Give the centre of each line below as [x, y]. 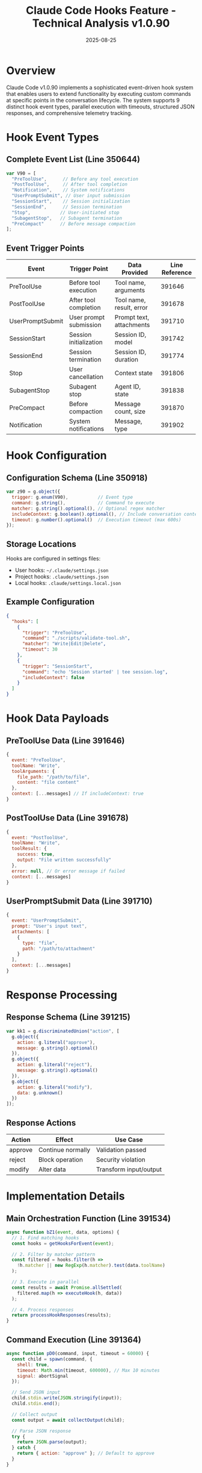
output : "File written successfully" [64, 860]
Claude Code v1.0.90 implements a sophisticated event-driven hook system [100, 87]
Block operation [60, 1159]
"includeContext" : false [53, 677]
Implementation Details [66, 1196]
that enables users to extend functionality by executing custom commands [99, 93]
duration [126, 360]
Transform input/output [129, 1169]
